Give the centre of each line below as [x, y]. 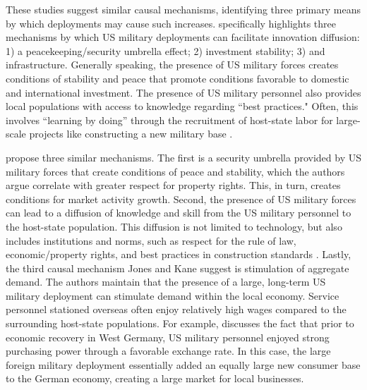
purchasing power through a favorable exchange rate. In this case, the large [168, 351]
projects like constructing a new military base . [131, 134]
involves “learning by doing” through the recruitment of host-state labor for [169, 120]
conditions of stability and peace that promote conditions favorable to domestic [178, 78]
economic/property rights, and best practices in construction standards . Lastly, [179, 254]
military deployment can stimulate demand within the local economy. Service [173, 295]
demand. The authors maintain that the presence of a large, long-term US [166, 282]
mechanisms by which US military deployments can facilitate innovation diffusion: [183, 37]
